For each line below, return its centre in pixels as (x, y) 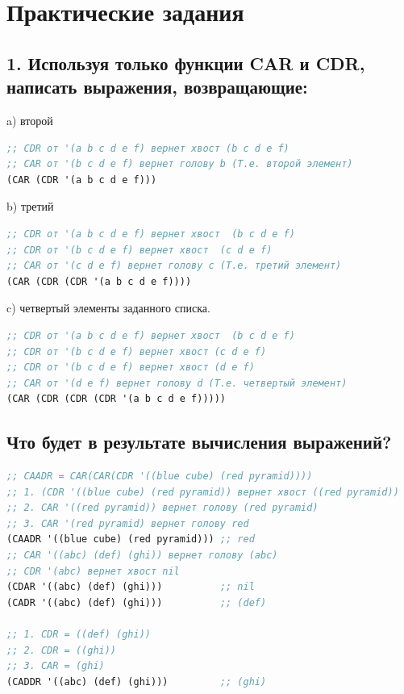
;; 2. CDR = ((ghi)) (62, 650)
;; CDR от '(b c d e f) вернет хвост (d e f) (131, 368)
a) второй (30, 120)
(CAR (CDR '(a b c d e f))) (82, 180)
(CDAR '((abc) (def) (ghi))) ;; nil (131, 587)
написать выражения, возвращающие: (157, 87)
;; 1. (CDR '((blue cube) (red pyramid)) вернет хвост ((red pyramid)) (203, 492)
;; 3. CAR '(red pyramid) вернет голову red (128, 523)
